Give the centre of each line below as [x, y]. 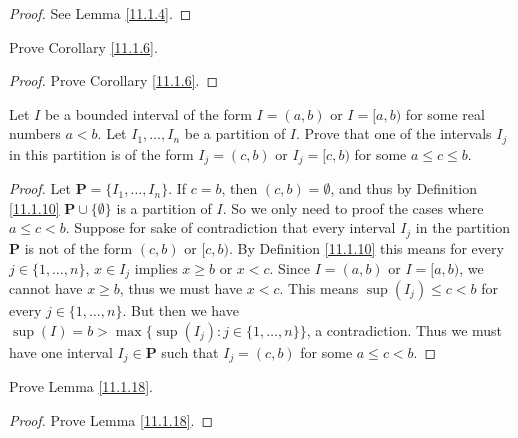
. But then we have [180, 309]
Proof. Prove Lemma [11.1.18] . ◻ [111, 419]
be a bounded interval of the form [148, 113]
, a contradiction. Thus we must [404, 329]
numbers [35, 133]
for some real [445, 113]
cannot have [46, 287]
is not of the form [78, 247]
